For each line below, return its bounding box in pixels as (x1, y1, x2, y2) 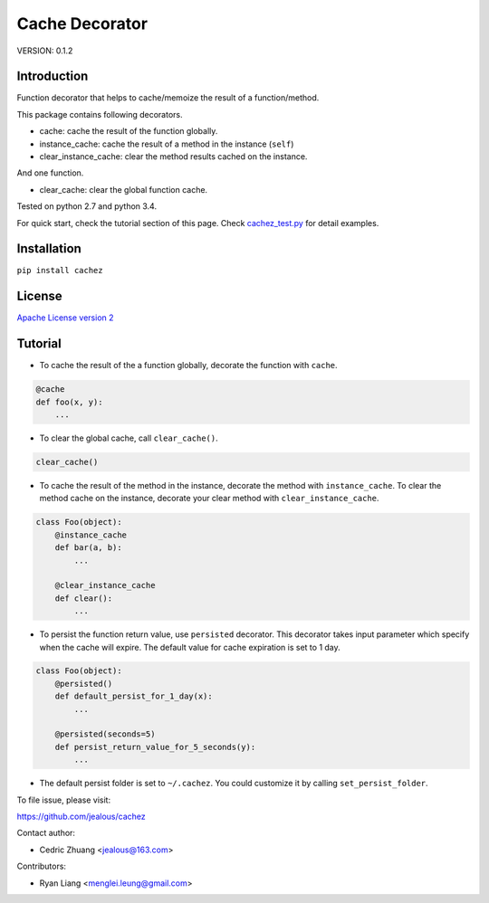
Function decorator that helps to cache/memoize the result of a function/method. (16, 92, 320, 103)
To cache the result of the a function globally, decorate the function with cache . (39, 360, 339, 371)
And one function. (16, 167, 84, 178)
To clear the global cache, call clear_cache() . (39, 432, 219, 443)
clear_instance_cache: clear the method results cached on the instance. (39, 151, 308, 162)
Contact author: (16, 828, 76, 839)
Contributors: (16, 860, 67, 872)
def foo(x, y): (35, 396, 103, 407)
